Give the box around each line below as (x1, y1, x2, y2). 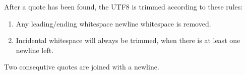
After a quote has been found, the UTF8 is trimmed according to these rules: (4, 1, 243, 11)
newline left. (16, 44, 54, 55)
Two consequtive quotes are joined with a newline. (4, 61, 159, 72)
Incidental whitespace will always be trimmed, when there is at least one (16, 35, 240, 45)
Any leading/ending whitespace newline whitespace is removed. (16, 18, 211, 28)
